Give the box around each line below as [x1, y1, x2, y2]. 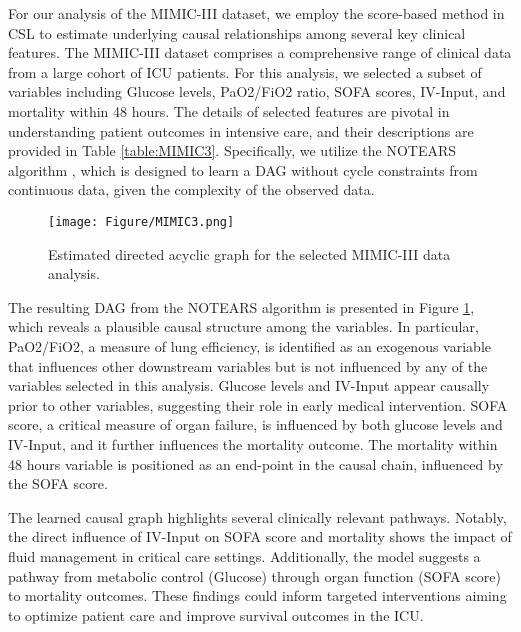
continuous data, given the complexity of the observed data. [8, 179, 375, 200]
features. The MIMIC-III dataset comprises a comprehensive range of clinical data [8, 42, 512, 63]
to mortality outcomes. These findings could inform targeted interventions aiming [8, 585, 507, 606]
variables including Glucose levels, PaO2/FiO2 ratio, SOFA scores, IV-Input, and [8, 81, 506, 102]
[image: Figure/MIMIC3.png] [48, 214, 235, 229]
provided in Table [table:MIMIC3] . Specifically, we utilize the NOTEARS [8, 140, 457, 161]
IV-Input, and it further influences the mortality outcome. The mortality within [8, 433, 498, 454]
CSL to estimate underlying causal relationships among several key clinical [8, 22, 466, 43]
